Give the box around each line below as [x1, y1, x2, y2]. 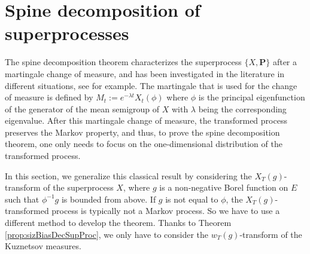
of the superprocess [43, 181, 114, 194]
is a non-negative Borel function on [159, 181, 288, 194]
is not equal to [165, 192, 218, 205]
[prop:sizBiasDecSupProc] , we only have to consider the [5, 228, 209, 240]
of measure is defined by [5, 91, 93, 103]
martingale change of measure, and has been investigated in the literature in [5, 67, 285, 79]
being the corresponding [198, 102, 287, 115]
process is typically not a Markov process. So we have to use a [51, 204, 280, 217]
